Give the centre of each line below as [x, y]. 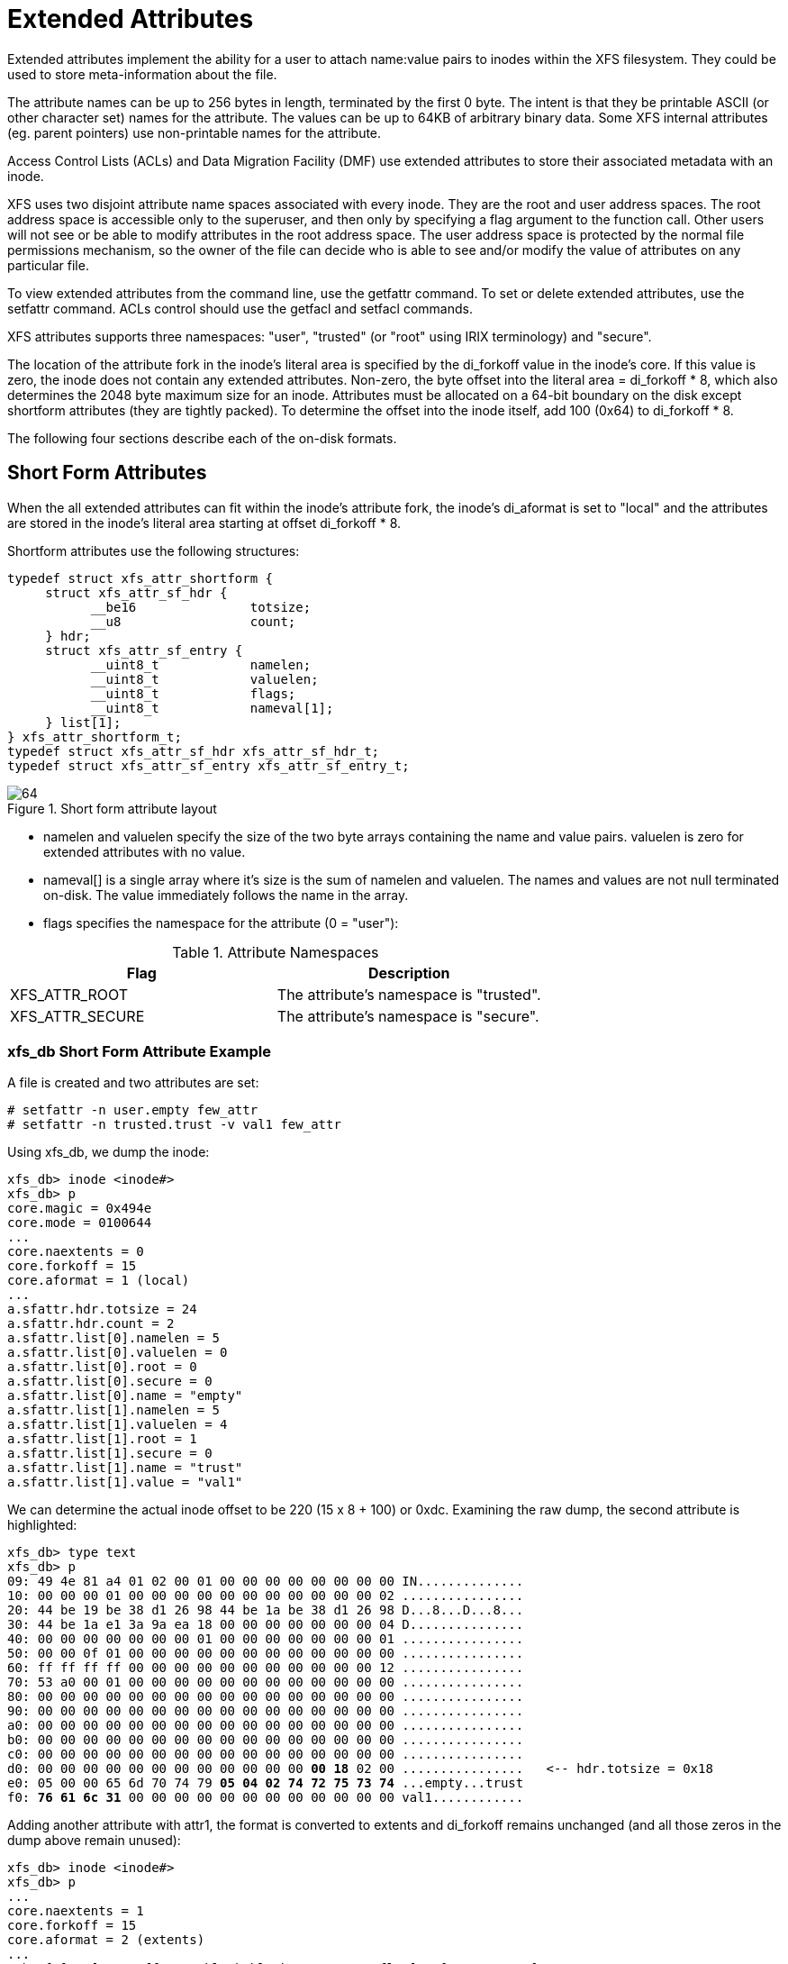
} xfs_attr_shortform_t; [95, 736]
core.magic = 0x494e [80, 1209]
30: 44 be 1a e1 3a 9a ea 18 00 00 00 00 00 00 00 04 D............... [266, 1625]
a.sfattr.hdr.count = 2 [91, 1324]
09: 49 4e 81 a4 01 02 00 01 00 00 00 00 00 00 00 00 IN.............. [266, 1582]
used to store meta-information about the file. [142, 74]
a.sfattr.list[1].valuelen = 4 [118, 1425]
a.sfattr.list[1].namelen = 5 [114, 1410]
